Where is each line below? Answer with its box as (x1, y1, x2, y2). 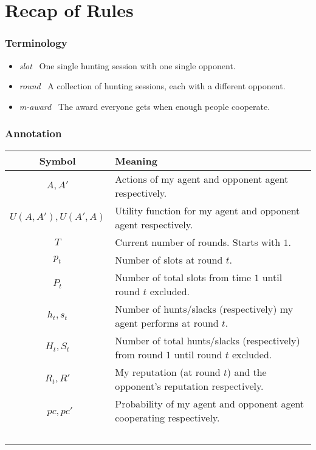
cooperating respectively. (115, 410, 220, 424)
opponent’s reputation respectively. (115, 378, 264, 393)
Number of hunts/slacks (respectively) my (115, 301, 294, 316)
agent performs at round (115, 315, 219, 330)
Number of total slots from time (115, 270, 252, 284)
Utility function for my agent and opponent (115, 203, 300, 217)
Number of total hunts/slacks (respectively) (115, 333, 300, 347)
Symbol (39, 153, 76, 168)
